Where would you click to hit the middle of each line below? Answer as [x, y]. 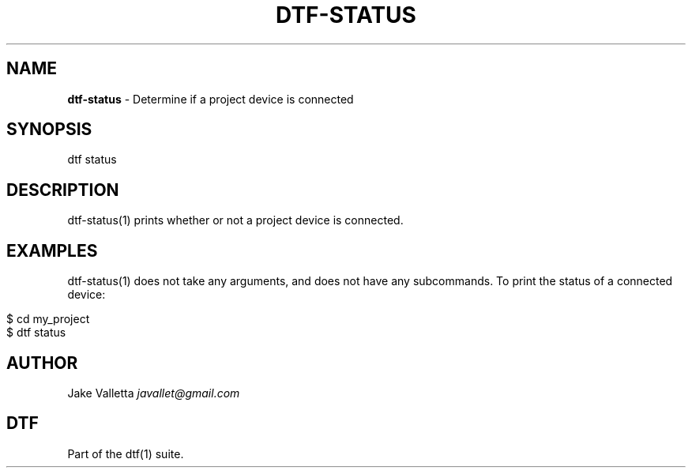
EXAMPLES [52, 250]
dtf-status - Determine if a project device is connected [211, 99]
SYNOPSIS [49, 130]
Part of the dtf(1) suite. [126, 453]
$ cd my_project [48, 319]
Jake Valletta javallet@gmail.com [154, 393]
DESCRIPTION [63, 190]
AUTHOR [42, 363]
